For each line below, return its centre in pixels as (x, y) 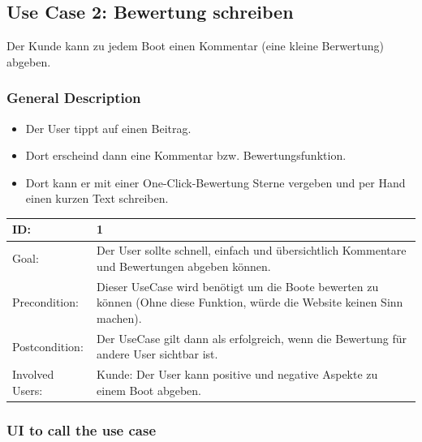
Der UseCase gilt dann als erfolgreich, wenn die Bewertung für (252, 338)
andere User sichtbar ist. (157, 354)
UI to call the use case (82, 429)
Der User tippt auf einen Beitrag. (108, 128)
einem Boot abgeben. (149, 390)
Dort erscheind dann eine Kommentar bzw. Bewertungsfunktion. (186, 155)
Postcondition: (48, 346)
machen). (119, 318)
